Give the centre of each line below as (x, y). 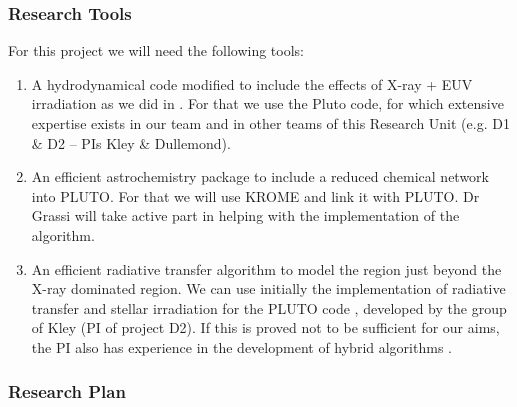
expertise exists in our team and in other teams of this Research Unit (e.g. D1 (270, 123)
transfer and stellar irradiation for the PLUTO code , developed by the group (269, 307)
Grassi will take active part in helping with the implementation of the (245, 215)
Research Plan (67, 391)
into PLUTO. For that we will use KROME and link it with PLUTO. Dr (255, 195)
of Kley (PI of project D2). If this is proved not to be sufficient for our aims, (265, 327)
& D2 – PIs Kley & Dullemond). (131, 142)
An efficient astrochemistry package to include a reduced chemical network (260, 176)
